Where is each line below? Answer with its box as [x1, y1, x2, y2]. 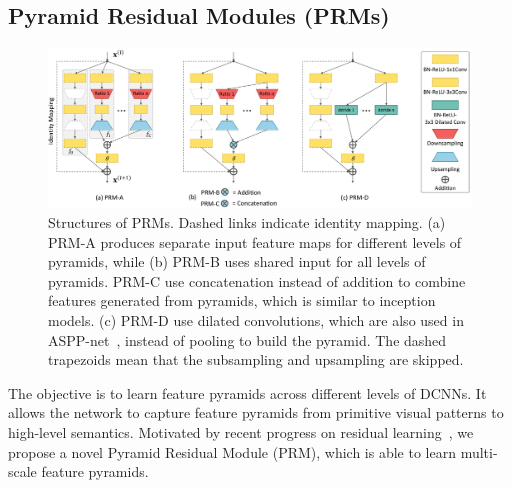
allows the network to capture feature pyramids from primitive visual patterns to [8, 402, 504, 423]
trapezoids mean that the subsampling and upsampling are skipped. [48, 349, 464, 370]
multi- [460, 441, 498, 462]
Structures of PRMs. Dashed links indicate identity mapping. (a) [48, 212, 446, 233]
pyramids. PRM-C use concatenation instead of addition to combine [48, 270, 466, 291]
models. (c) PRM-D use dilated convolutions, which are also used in [48, 310, 464, 330]
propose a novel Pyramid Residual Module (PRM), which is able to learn [8, 441, 456, 462]
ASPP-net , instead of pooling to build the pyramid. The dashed [48, 329, 447, 350]
